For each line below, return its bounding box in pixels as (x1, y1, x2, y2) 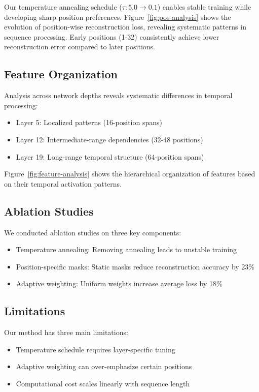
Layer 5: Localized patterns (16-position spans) (16, 117, 162, 128)
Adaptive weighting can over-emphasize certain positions (16, 361, 192, 372)
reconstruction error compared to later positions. (4, 41, 156, 52)
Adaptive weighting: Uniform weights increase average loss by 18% (16, 278, 223, 289)
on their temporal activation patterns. (4, 178, 122, 189)
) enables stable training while (157, 2, 251, 12)
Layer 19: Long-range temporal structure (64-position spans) (16, 151, 204, 162)
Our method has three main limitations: (4, 327, 128, 338)
